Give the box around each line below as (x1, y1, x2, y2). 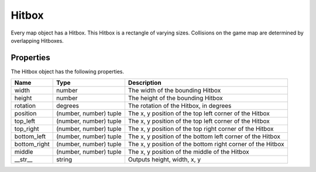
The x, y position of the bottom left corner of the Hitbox (128, 132, 281, 140)
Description (128, 79, 162, 87)
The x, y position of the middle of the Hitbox (128, 148, 249, 156)
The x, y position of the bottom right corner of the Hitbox (128, 140, 284, 149)
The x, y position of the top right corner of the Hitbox (128, 125, 274, 133)
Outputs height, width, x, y (128, 156, 201, 164)
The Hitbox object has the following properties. (11, 68, 124, 75)
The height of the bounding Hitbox (128, 94, 223, 102)
